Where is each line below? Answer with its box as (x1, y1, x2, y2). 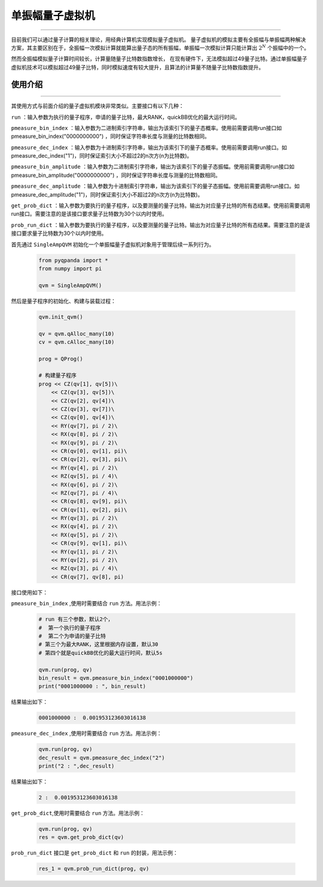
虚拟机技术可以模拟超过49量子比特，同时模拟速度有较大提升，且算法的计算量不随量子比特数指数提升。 (11, 64, 264, 71)
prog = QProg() (38, 355, 83, 362)
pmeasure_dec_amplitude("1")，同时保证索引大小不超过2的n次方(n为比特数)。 (11, 191, 203, 198)
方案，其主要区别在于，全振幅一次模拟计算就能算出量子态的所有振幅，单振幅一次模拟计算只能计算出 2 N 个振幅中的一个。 (11, 44, 310, 51)
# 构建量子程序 (38, 372, 77, 379)
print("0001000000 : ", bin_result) (38, 683, 147, 690)
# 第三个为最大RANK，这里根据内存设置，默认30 (38, 641, 159, 648)
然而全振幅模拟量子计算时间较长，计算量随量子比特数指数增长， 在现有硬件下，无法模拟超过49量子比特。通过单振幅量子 (11, 55, 307, 62)
